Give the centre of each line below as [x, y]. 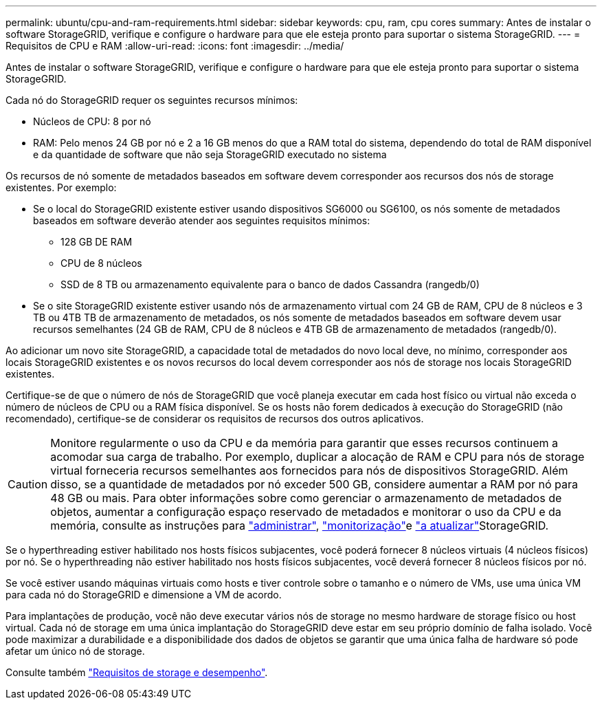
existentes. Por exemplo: [61, 187]
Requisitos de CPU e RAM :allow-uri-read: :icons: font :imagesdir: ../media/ [175, 46]
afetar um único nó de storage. [75, 651]
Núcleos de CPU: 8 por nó [92, 121]
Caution [28, 484]
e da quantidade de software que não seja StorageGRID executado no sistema [210, 154]
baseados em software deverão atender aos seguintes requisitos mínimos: [202, 220]
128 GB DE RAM [97, 242]
